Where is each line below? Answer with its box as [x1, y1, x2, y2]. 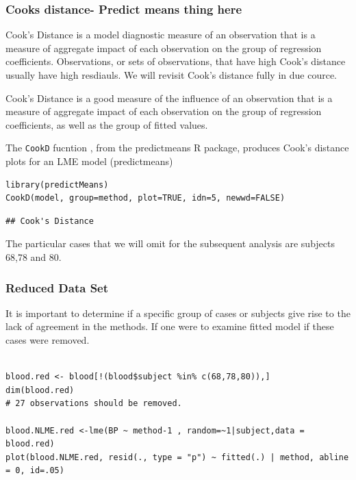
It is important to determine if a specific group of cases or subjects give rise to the [5, 305, 351, 320]
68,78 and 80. [5, 250, 62, 264]
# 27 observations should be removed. [5, 399, 182, 409]
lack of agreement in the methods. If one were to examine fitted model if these [5, 319, 334, 333]
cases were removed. [5, 333, 90, 346]
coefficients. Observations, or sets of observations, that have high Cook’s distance [5, 54, 346, 68]
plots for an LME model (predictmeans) [5, 154, 173, 168]
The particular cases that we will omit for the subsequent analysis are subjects [5, 236, 335, 251]
